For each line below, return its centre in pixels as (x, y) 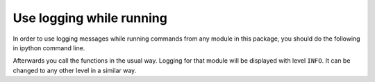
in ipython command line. (49, 48)
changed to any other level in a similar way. (75, 70)
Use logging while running (90, 18)
